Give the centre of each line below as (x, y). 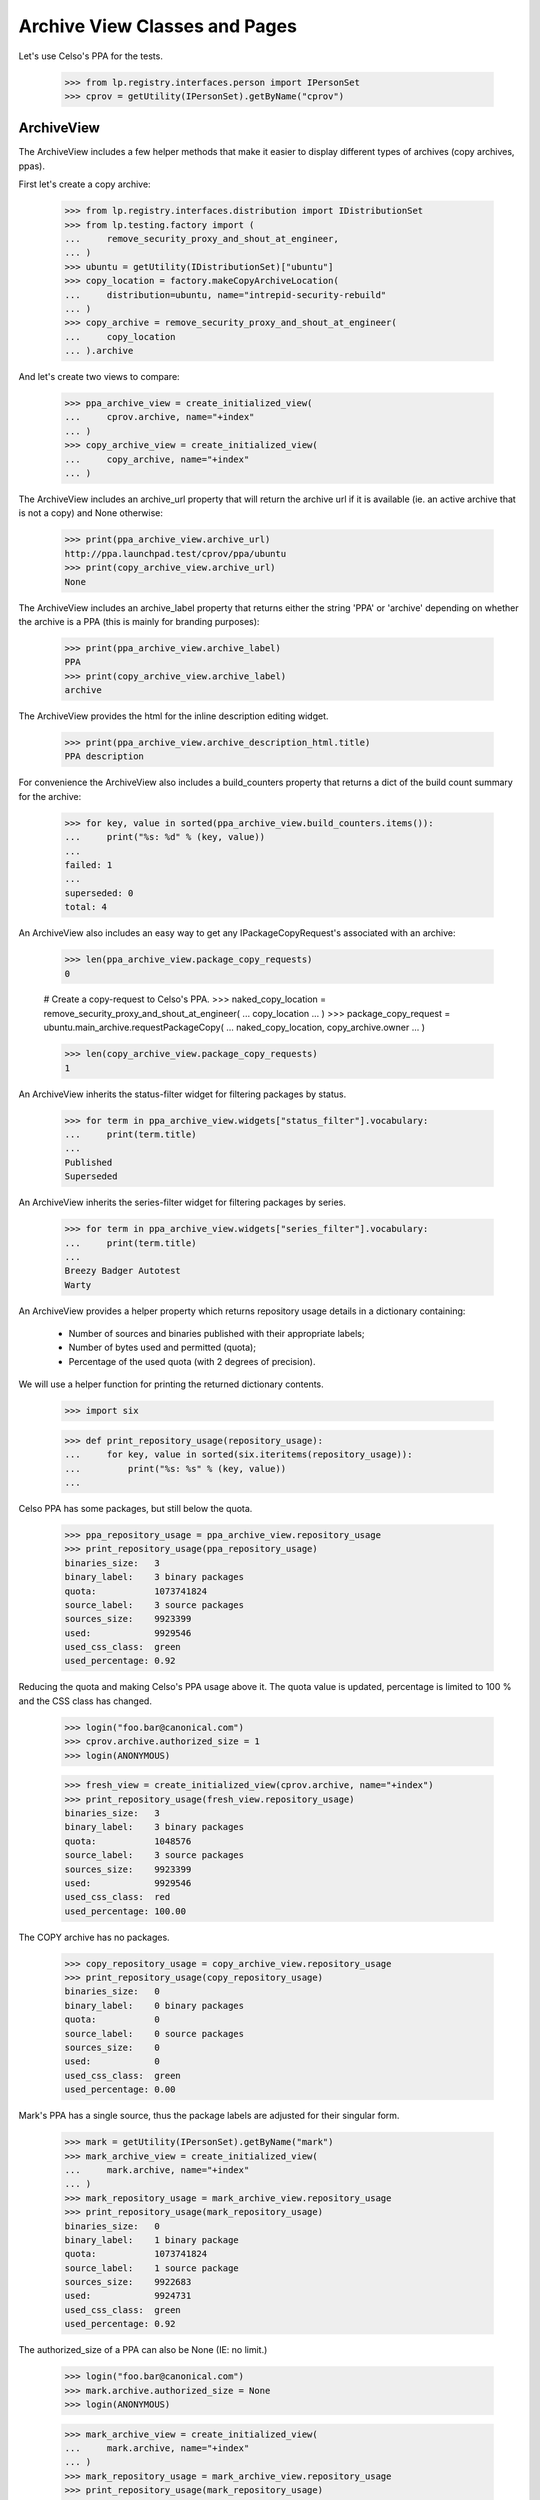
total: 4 (86, 907)
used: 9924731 (128, 2296)
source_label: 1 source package (151, 2268)
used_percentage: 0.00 (120, 2089)
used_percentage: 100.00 (125, 1911)
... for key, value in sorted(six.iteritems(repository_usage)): (238, 1454)
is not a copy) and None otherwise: (91, 513)
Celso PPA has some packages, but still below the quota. (135, 1508)
